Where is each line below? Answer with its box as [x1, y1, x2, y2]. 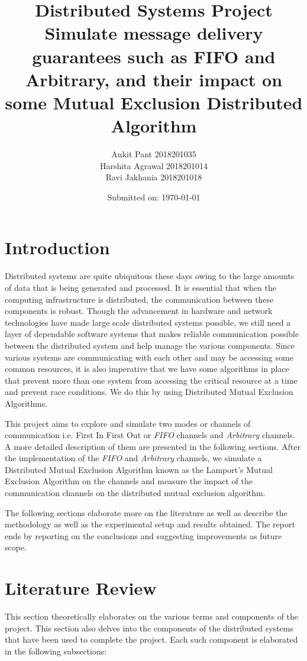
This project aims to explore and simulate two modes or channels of [5, 417, 251, 429]
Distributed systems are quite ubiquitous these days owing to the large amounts [5, 270, 295, 282]
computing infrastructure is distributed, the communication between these [5, 293, 274, 305]
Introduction [5, 235, 110, 260]
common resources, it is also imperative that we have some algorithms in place [5, 362, 289, 375]
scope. [5, 541, 27, 553]
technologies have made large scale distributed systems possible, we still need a [5, 316, 291, 328]
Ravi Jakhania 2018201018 [105, 171, 202, 183]
